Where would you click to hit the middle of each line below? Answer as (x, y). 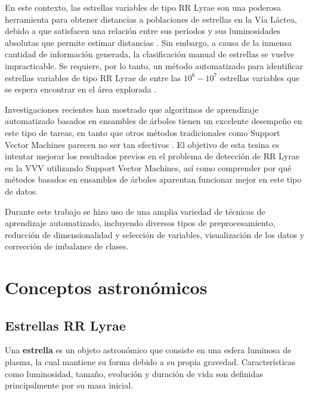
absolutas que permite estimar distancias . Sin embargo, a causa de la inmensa (148, 42)
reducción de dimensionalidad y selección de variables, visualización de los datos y (155, 234)
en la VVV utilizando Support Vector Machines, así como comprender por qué (148, 167)
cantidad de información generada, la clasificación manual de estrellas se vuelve (149, 54)
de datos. (21, 191)
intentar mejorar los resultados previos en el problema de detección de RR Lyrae (152, 156)
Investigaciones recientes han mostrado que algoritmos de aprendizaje (132, 109)
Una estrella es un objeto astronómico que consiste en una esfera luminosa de (148, 350)
